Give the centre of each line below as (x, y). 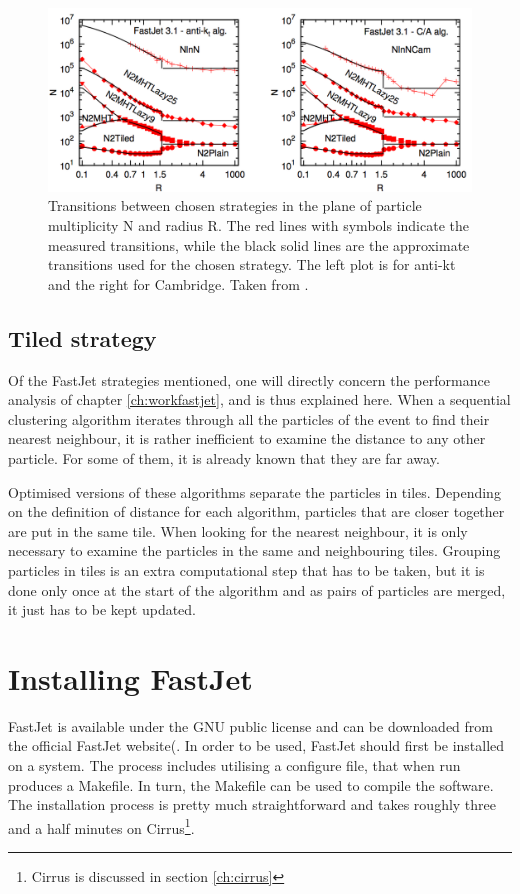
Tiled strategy (82, 337)
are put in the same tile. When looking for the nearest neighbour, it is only (238, 530)
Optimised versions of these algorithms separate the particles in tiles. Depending (254, 491)
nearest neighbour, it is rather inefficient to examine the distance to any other (247, 438)
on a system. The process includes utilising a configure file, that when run (234, 765)
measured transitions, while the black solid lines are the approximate (259, 244)
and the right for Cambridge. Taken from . (178, 283)
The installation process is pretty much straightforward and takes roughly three (252, 804)
